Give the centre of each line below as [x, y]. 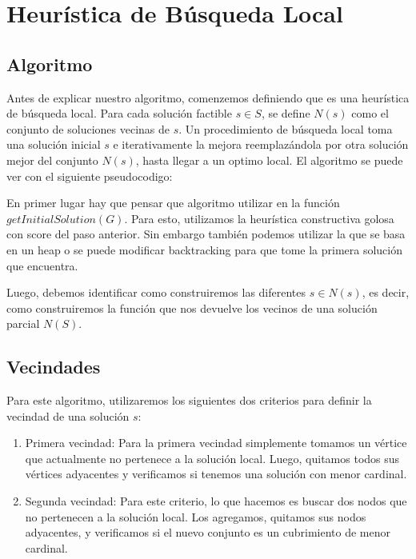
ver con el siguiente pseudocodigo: [90, 176]
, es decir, [386, 292]
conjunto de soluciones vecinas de [88, 128]
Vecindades [54, 367]
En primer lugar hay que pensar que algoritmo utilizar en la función [173, 203]
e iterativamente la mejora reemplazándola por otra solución [261, 144]
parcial [23, 323]
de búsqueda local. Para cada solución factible [119, 113]
